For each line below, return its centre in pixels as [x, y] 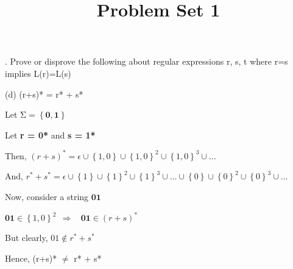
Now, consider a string [47, 197]
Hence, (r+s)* [31, 258]
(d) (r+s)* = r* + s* [44, 94]
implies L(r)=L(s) [38, 73]
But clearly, [26, 238]
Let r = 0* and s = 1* [50, 134]
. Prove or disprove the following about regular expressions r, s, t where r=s [146, 61]
